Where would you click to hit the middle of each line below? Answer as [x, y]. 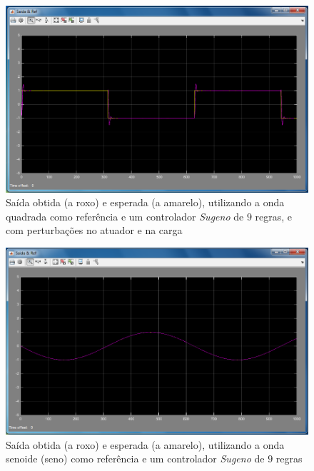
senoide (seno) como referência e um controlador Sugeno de [135, 459]
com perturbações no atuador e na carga [94, 230]
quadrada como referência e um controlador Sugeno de [125, 216]
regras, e [274, 216]
